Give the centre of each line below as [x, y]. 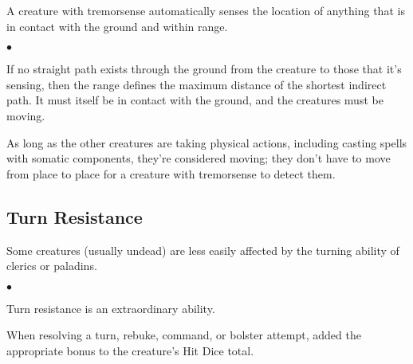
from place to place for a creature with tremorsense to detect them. [171, 173]
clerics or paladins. [52, 266]
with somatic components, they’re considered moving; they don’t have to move [199, 158]
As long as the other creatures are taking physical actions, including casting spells [207, 142]
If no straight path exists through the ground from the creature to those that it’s [204, 69]
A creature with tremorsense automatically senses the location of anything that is [206, 10]
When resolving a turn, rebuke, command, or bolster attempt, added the [184, 335]
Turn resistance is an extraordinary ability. [111, 308]
